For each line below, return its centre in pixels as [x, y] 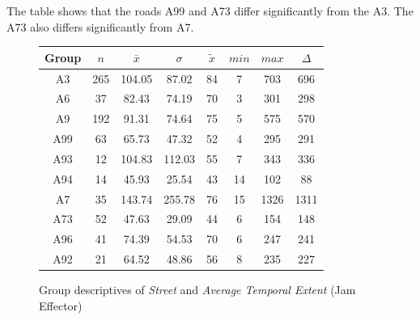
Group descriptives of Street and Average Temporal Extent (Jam [197, 290]
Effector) [61, 305]
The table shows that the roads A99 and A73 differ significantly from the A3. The [210, 11]
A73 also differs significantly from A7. [100, 26]
